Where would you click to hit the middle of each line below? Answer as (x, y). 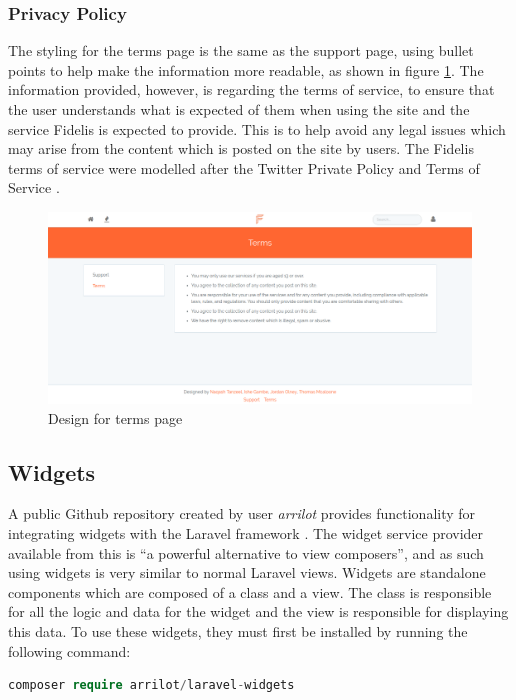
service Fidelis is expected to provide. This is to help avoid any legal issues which (257, 128)
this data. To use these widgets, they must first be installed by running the (238, 630)
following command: (69, 650)
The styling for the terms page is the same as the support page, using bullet (241, 50)
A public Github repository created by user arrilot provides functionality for (242, 513)
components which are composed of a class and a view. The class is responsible (250, 591)
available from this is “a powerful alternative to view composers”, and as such (246, 552)
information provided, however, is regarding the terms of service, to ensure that (251, 89)
